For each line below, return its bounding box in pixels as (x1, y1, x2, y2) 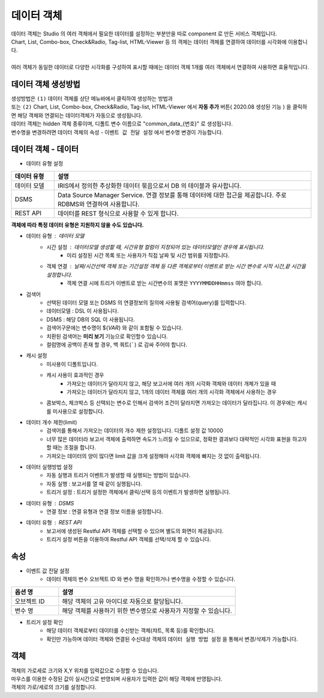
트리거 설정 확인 (26, 618, 64, 625)
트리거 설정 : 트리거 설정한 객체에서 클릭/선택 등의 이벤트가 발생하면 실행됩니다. (46, 489, 231, 496)
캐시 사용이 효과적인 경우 (46, 372, 104, 379)
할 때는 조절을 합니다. (46, 444, 96, 451)
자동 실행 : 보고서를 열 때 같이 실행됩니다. (46, 480, 142, 487)
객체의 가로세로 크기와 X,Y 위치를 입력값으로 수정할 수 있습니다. (11, 667, 159, 674)
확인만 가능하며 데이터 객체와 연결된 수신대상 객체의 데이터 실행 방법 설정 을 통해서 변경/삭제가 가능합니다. (46, 635, 298, 642)
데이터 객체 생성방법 (11, 79, 80, 89)
